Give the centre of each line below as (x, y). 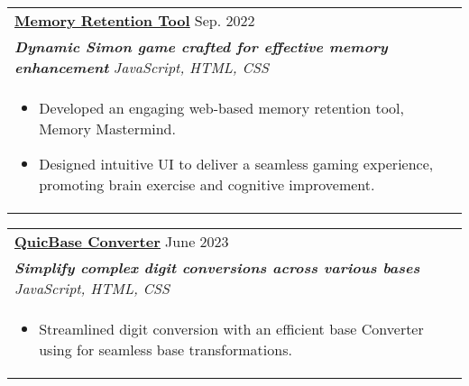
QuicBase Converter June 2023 (122, 241)
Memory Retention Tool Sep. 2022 (135, 20)
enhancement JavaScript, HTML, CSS (142, 67)
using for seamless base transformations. (166, 349)
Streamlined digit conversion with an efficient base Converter (231, 329)
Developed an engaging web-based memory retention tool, (222, 108)
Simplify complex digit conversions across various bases (217, 267)
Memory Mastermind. (107, 129)
